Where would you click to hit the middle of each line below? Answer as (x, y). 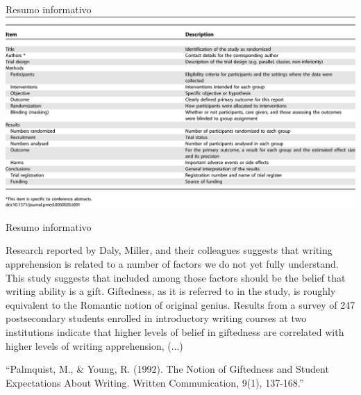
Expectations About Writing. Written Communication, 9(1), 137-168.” (155, 382)
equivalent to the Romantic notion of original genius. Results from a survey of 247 (180, 304)
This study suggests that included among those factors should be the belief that (176, 277)
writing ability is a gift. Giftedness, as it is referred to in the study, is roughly (171, 291)
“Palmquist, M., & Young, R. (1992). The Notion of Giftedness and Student (167, 369)
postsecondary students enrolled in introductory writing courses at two (156, 318)
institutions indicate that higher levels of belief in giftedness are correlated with (175, 331)
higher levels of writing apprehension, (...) (94, 345)
